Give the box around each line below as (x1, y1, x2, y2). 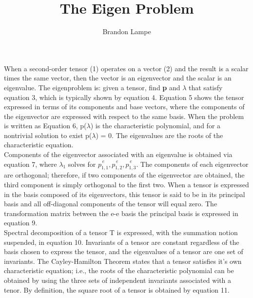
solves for (68, 159, 96, 169)
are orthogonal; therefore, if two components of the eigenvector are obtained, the (4, 170, 245, 180)
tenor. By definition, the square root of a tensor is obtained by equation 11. (4, 284, 230, 295)
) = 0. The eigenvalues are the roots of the (96, 130, 223, 140)
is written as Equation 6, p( (4, 120, 87, 131)
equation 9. (4, 218, 38, 228)
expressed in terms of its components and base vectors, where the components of (4, 101, 245, 112)
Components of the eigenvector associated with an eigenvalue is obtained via (4, 149, 233, 159)
